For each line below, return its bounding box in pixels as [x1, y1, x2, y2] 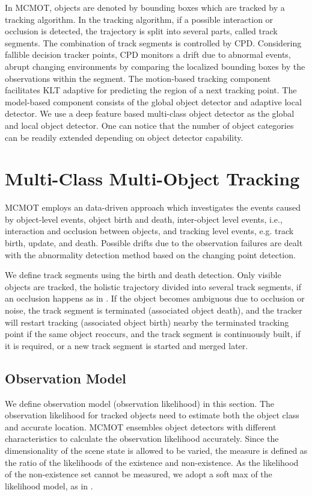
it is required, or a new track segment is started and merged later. [5, 339, 248, 352]
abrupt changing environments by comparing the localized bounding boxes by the [5, 60, 305, 72]
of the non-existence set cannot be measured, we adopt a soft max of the [5, 468, 272, 480]
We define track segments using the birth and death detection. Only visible [5, 268, 281, 281]
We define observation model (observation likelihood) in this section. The [5, 397, 275, 409]
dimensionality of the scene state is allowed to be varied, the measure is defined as [5, 444, 308, 456]
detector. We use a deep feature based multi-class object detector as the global [5, 107, 295, 120]
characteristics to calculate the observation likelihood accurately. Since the [5, 432, 279, 445]
